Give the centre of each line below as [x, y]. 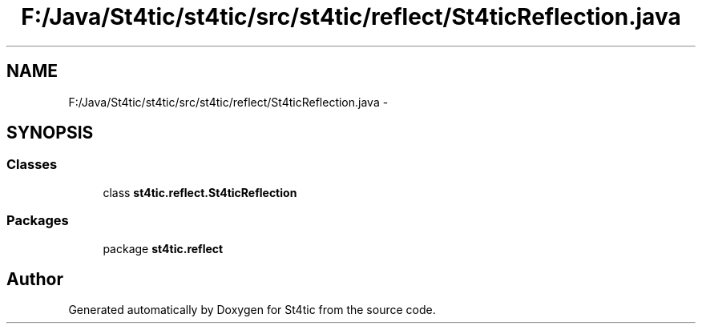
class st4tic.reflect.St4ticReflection [200, 192]
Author [35, 279]
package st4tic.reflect [163, 248]
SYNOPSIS [50, 133]
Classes [32, 165]
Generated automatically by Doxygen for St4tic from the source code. [252, 310]
